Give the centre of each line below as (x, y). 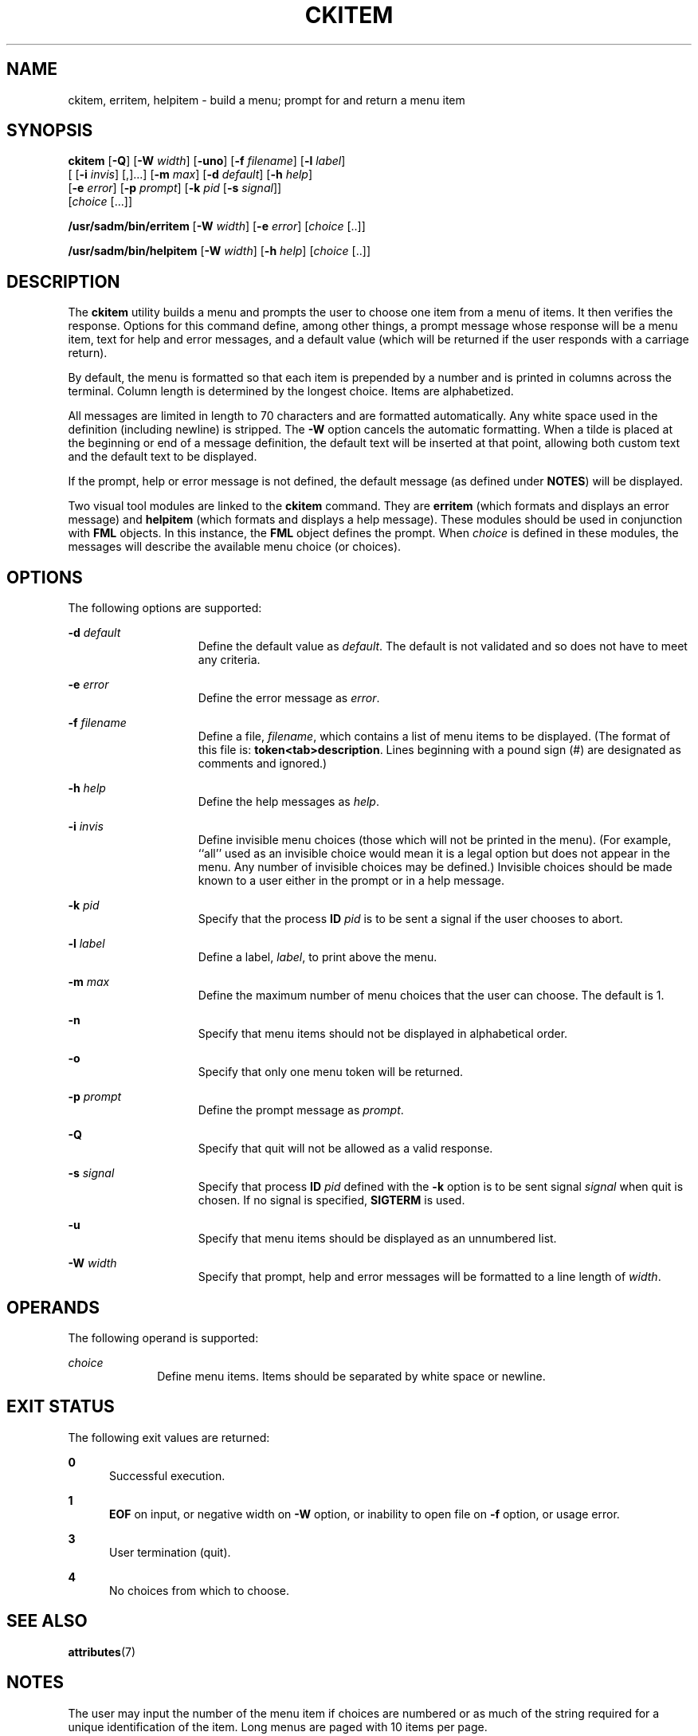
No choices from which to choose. (200, 1590)
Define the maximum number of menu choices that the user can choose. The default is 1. (431, 996)
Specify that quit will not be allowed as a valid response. (345, 1149)
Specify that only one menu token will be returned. (331, 1072)
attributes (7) (102, 1652)
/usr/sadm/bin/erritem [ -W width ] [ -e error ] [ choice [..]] (217, 226)
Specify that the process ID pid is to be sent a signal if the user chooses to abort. (410, 919)
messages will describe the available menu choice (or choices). (235, 547)
